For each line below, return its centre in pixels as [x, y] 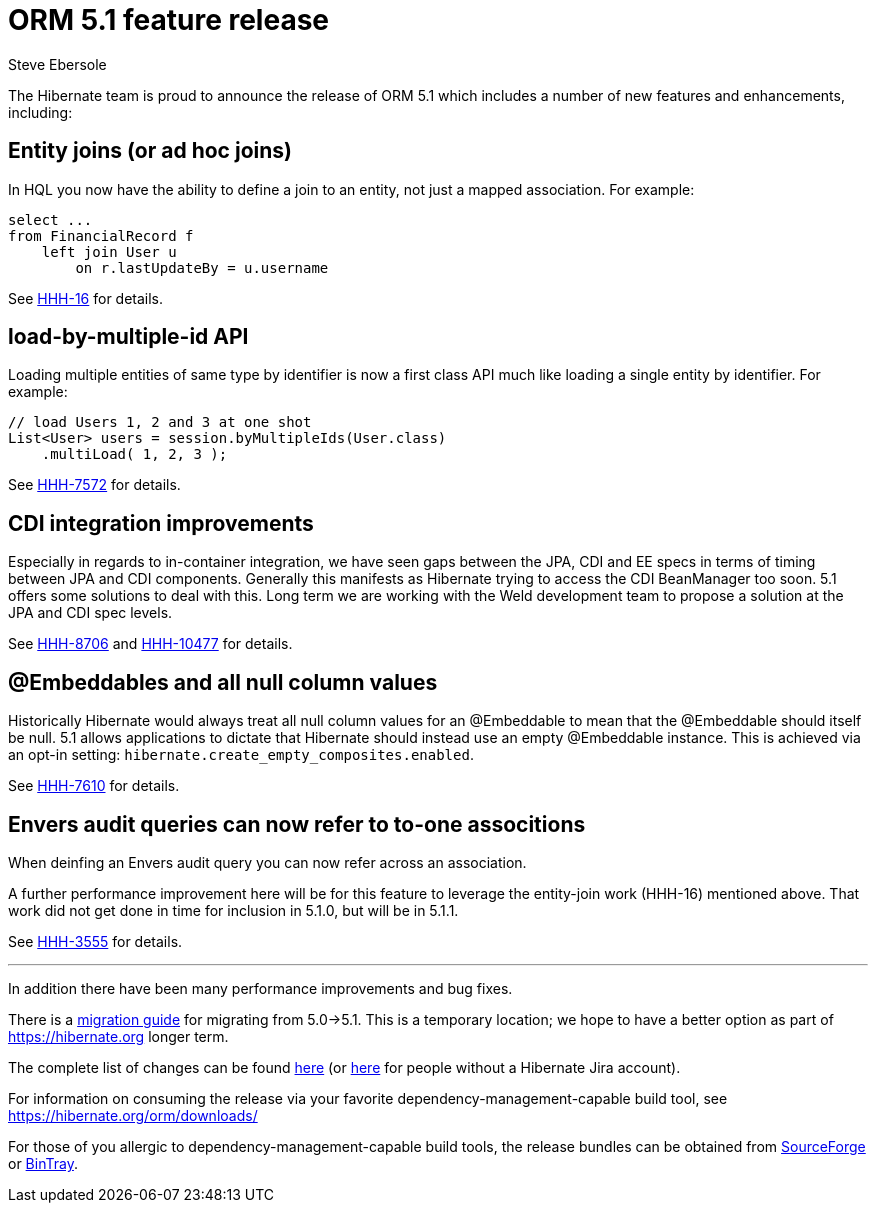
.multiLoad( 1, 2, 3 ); [134, 454]
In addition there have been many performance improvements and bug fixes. [260, 988]
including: [40, 112]
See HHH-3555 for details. [95, 941]
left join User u [109, 251]
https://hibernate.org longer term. [118, 1036]
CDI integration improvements [161, 523]
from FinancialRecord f [101, 235]
